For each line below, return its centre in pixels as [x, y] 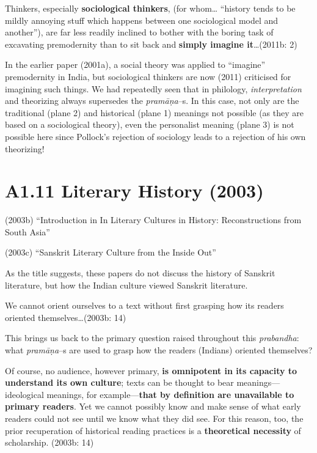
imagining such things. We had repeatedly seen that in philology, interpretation [153, 88]
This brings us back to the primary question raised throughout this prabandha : [152, 338]
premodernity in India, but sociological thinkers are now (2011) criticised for [148, 76]
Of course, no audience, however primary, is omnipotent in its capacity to [151, 370]
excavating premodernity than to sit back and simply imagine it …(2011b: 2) [151, 44]
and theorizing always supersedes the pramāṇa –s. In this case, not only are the [152, 101]
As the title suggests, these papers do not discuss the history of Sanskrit [140, 273]
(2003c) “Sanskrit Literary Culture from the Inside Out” [111, 252]
